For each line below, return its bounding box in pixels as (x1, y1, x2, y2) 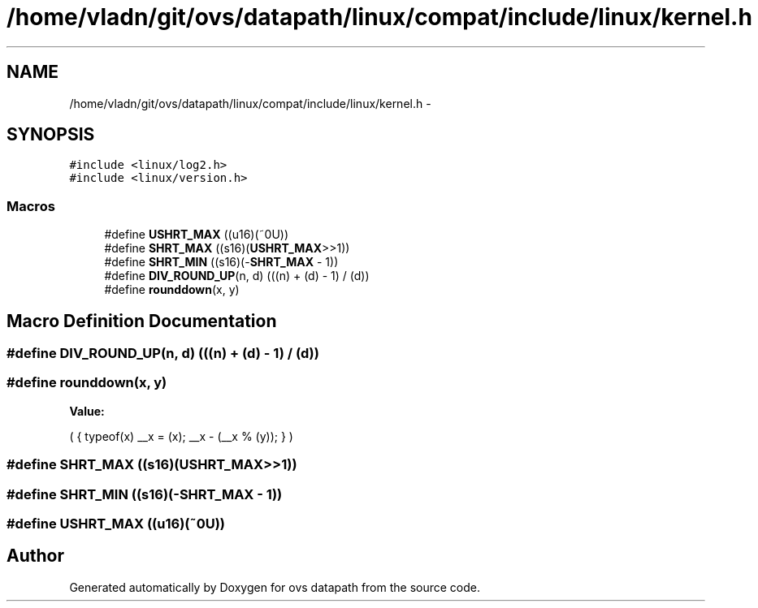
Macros (6, 197, 55, 214)
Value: (69, 403, 105, 418)
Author (6, 545, 64, 567)
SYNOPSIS (6, 124, 95, 145)
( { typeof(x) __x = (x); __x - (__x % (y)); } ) (69, 429, 293, 443)
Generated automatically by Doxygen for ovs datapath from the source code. (69, 580, 481, 594)
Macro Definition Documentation (6, 310, 277, 331)
